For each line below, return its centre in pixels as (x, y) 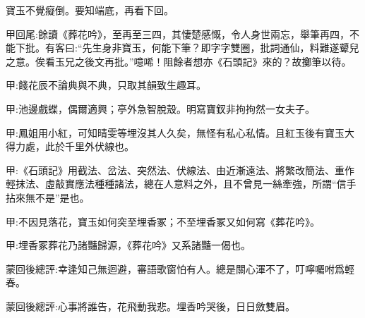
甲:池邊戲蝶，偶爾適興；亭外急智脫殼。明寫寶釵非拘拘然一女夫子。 (160, 108)
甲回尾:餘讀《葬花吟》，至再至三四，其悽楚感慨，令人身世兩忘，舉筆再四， (178, 33)
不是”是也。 (62, 197)
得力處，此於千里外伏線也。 (70, 146)
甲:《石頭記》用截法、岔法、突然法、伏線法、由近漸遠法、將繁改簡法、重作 (180, 170)
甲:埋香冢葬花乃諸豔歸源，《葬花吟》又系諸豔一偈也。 (128, 245)
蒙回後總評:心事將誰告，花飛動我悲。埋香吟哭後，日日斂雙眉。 (150, 306)
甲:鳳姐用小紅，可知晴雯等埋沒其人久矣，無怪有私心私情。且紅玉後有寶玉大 (180, 132)
